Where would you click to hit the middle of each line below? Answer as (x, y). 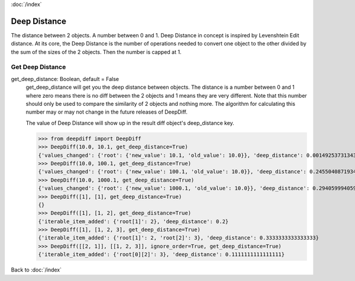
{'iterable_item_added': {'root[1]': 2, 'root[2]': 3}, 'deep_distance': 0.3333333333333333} (179, 238)
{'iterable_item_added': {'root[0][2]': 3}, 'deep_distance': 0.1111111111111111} (162, 255)
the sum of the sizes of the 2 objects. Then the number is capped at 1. (96, 52)
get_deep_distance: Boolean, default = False (65, 79)
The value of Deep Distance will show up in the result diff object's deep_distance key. (130, 123)
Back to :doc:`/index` (36, 270)
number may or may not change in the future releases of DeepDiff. (106, 112)
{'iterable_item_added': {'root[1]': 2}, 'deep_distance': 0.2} (133, 221)
